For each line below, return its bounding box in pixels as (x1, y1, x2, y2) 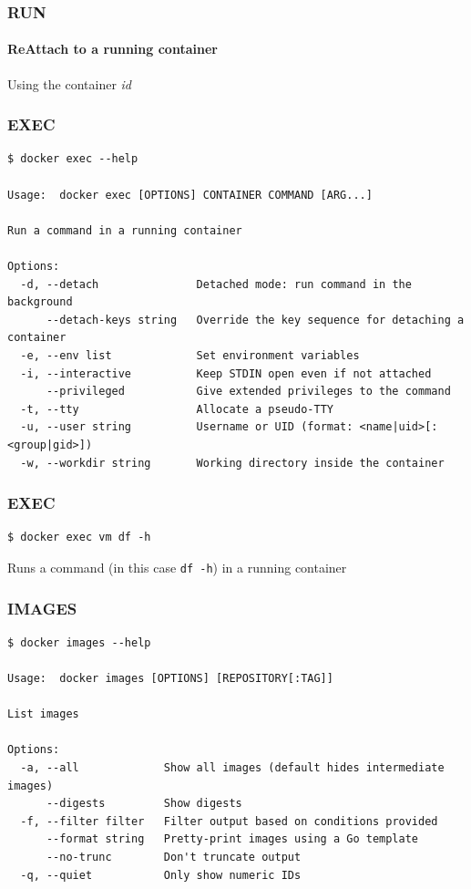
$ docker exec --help (7, 152, 138, 166)
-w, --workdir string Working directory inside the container (20, 456, 445, 470)
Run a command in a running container (7, 223, 242, 237)
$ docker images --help (7, 636, 151, 649)
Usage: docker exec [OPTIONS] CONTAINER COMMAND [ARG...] (7, 188, 373, 202)
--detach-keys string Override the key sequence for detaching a (46, 313, 465, 326)
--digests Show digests (46, 797, 242, 811)
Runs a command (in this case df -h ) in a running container (7, 557, 347, 576)
